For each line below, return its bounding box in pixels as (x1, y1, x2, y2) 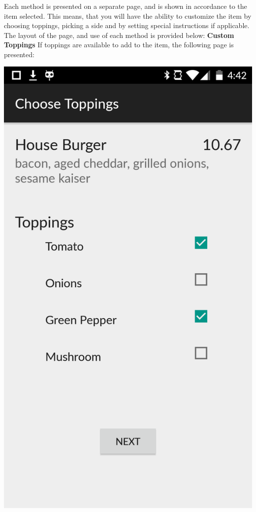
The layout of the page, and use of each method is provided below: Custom (4, 30, 234, 40)
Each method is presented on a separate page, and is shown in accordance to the (4, 1, 247, 11)
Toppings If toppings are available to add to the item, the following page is (4, 39, 234, 50)
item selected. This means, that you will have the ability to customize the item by (4, 10, 252, 21)
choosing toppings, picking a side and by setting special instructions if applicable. (4, 20, 250, 31)
